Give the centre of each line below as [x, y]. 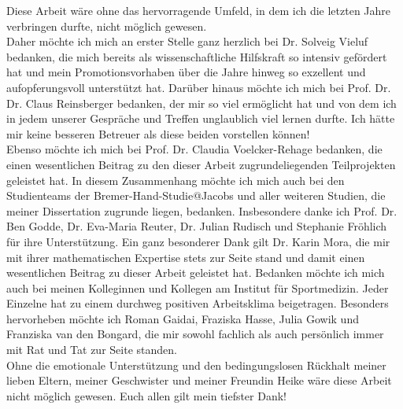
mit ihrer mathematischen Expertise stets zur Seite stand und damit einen [186, 257]
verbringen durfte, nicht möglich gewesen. [107, 26]
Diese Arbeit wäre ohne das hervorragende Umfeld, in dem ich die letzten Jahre [199, 10]
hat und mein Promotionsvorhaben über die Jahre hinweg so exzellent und [186, 72]
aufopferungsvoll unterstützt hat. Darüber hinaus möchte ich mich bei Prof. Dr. [199, 87]
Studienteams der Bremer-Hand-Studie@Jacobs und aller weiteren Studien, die [196, 195]
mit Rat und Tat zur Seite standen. [92, 350]
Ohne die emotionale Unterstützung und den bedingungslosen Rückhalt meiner [196, 365]
